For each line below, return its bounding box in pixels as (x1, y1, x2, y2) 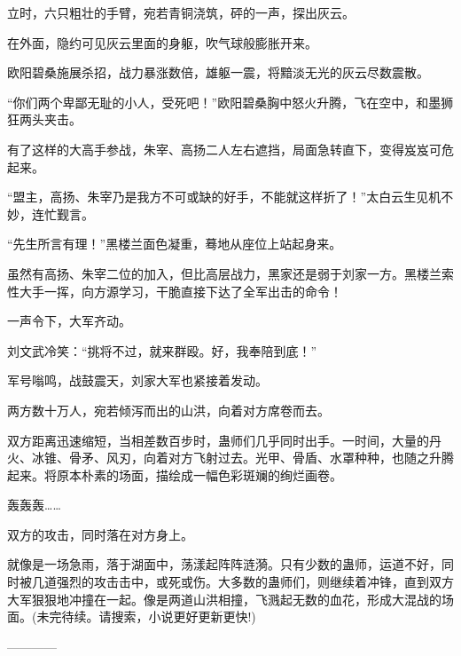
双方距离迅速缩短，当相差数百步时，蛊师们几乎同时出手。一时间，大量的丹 (7, 431, 441, 449)
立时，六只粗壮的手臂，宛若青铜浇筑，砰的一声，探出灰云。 (7, 4, 355, 21)
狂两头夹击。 (7, 110, 82, 129)
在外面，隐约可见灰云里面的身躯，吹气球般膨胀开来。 (7, 33, 317, 51)
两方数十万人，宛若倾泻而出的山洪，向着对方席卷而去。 (7, 400, 330, 419)
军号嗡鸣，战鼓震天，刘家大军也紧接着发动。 (7, 371, 268, 390)
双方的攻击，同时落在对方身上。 (7, 525, 193, 543)
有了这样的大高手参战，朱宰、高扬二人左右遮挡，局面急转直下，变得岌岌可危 (7, 139, 454, 158)
